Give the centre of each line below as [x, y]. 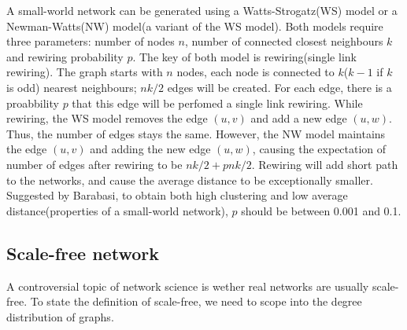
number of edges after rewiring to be [94, 164]
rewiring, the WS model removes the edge [107, 118]
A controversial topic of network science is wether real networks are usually [188, 286]
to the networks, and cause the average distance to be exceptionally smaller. [190, 180]
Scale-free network [83, 253]
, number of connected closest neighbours [284, 41]
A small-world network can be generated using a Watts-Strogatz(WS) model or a [202, 10]
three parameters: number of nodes [91, 41]
